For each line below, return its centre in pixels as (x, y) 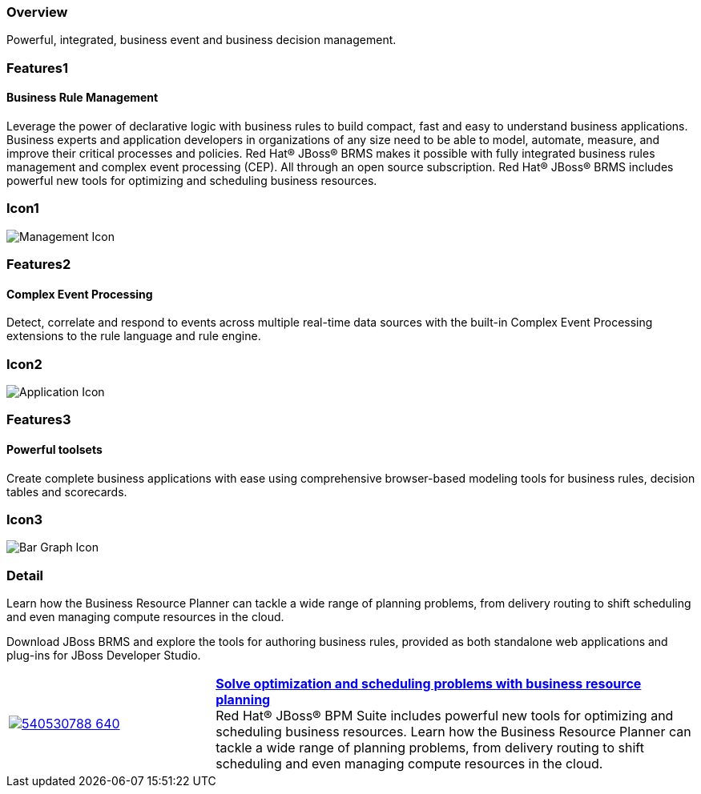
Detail (25, 575)
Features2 (39, 265)
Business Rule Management (83, 98)
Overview (37, 12)
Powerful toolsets (54, 450)
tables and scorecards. (67, 491)
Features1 (37, 68)
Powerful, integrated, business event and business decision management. (201, 40)
